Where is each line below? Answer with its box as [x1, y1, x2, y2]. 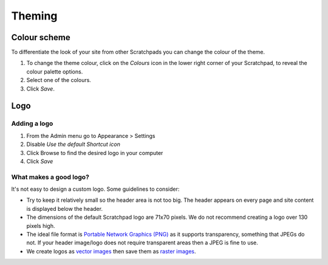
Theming [11, 9, 58, 22]
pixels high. [26, 222, 55, 229]
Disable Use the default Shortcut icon [26, 140, 121, 148]
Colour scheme [11, 32, 70, 43]
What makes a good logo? [11, 173, 89, 181]
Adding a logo [11, 119, 53, 128]
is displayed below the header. [26, 205, 103, 212]
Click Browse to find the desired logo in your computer [26, 149, 163, 156]
